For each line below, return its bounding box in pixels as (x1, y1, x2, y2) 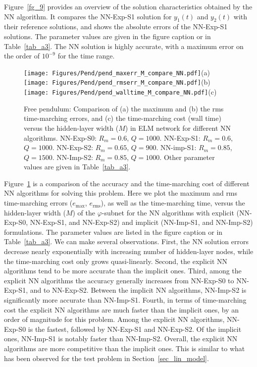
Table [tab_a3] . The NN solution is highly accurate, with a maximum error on (4, 41, 244, 51)
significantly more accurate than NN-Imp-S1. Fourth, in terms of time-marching (4, 295, 247, 305)
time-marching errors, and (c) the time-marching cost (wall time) (24, 113, 221, 123)
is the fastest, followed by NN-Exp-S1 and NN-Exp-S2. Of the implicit (28, 323, 242, 334)
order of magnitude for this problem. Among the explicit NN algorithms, (4, 314, 225, 324)
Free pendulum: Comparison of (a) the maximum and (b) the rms (24, 103, 224, 113)
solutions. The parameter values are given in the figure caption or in (4, 31, 211, 41)
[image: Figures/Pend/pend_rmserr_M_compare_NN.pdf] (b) (24, 77, 210, 87)
